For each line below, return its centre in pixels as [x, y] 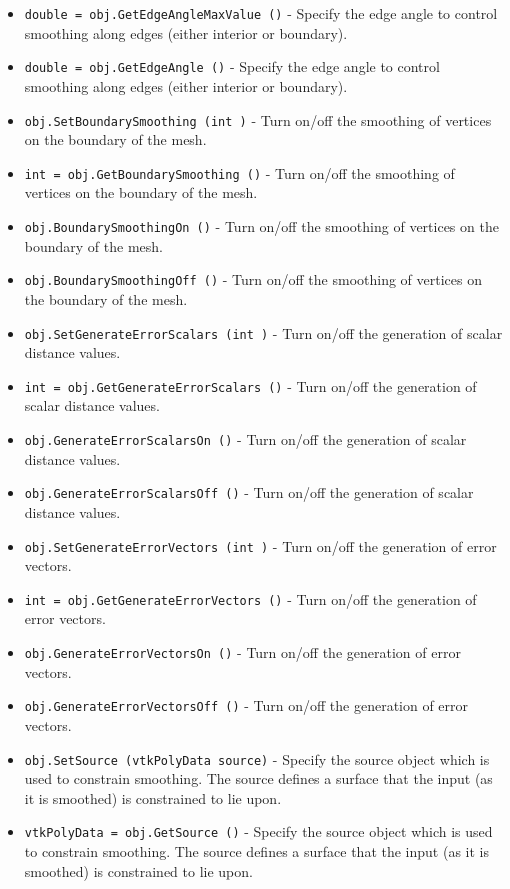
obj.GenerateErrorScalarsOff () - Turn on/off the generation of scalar [249, 492]
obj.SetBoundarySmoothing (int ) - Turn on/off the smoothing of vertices [258, 119]
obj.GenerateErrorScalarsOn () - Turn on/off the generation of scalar [245, 439]
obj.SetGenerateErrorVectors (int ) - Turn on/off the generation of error [260, 545]
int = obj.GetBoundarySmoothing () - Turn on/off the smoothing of [239, 172]
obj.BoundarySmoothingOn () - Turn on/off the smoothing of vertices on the [261, 226]
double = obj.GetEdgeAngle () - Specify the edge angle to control [232, 66]
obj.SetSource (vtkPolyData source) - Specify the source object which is [257, 758]
